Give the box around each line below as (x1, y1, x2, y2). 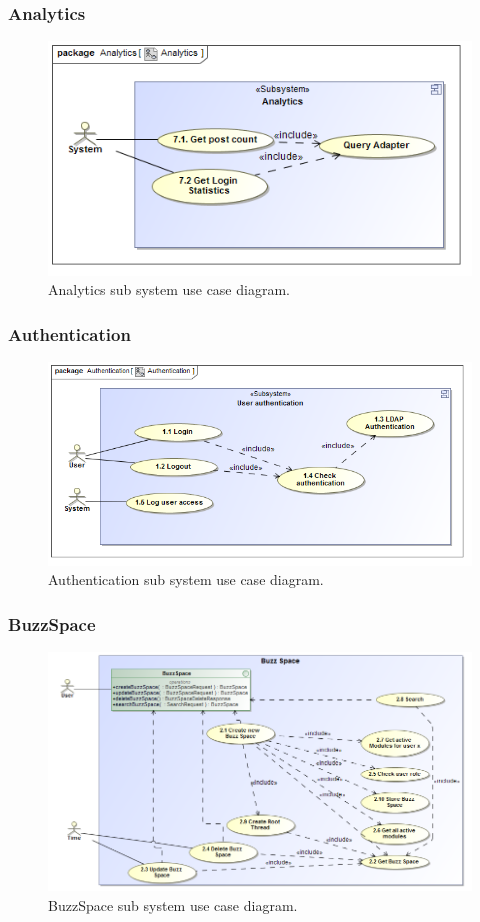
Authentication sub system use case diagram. (48, 569, 324, 590)
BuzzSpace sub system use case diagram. (48, 894, 298, 915)
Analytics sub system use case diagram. (48, 279, 290, 300)
